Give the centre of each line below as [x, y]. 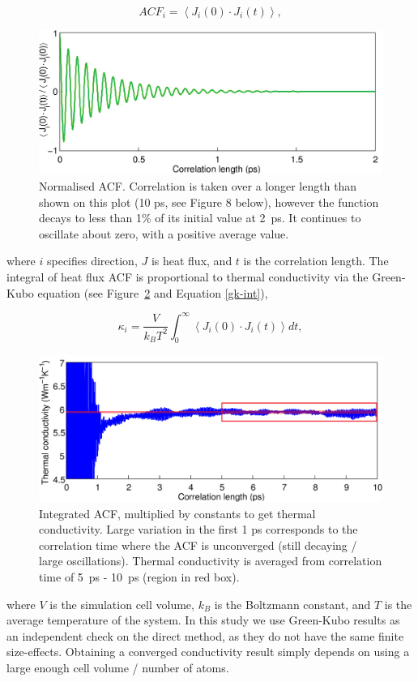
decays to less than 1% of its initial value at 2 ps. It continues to [200, 218]
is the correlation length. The [316, 261]
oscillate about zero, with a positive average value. [164, 233]
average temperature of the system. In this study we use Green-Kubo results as [203, 620]
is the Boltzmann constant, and [292, 604]
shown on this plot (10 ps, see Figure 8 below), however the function [209, 202]
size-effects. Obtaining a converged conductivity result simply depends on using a [208, 652]
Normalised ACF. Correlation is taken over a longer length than [198, 186]
